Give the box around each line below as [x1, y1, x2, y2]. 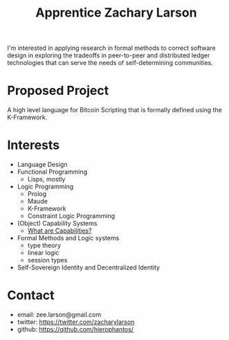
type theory [27, 241, 61, 250]
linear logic [27, 249, 59, 257]
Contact [7, 287, 55, 303]
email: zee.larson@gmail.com [17, 310, 102, 319]
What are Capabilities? [27, 226, 92, 235]
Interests [7, 137, 60, 153]
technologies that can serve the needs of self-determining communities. [7, 59, 213, 67]
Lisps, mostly [27, 175, 66, 184]
